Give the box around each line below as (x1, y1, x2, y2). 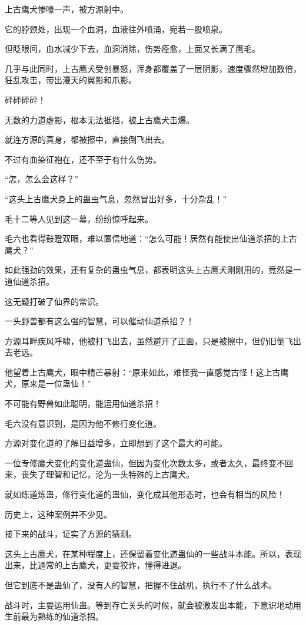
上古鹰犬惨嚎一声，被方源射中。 (5, 3, 128, 15)
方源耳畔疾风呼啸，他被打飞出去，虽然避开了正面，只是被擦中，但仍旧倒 (5, 334, 285, 347)
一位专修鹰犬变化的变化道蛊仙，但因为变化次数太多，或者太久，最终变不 (5, 456, 285, 469)
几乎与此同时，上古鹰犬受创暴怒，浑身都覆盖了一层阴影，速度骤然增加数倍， (5, 62, 301, 74)
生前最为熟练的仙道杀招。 (5, 610, 104, 622)
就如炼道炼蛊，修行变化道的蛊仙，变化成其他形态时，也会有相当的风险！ (5, 488, 285, 500)
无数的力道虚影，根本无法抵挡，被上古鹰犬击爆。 (5, 113, 194, 126)
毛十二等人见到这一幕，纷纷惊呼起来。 (5, 212, 153, 225)
